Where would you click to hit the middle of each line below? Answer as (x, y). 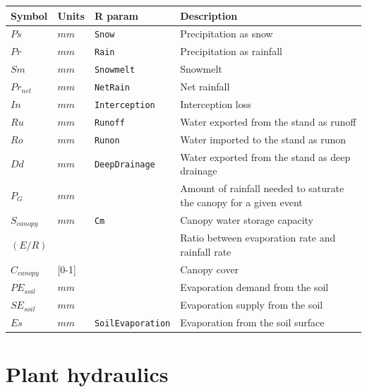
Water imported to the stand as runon (263, 139)
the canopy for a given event (241, 202)
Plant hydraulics (87, 374)
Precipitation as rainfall (231, 51)
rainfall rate (206, 251)
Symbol (29, 15)
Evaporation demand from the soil (254, 287)
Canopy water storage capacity (247, 219)
